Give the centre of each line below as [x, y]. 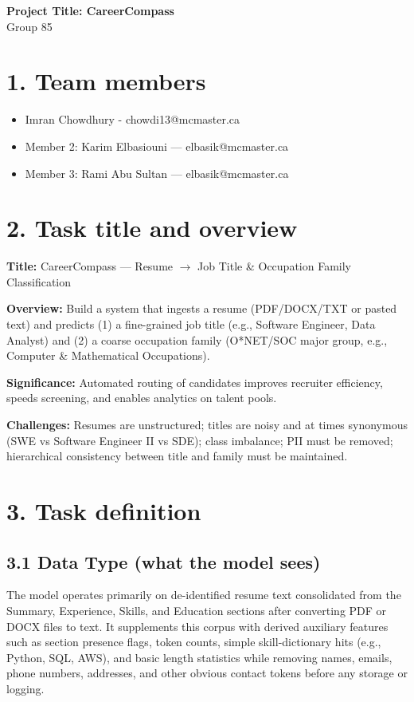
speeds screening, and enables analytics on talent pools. [142, 398]
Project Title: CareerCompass [90, 10]
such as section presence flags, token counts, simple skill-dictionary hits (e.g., [194, 642]
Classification [39, 281]
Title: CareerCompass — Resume [90, 266]
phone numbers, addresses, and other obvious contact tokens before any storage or [207, 673]
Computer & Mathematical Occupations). [108, 355]
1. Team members [106, 81]
